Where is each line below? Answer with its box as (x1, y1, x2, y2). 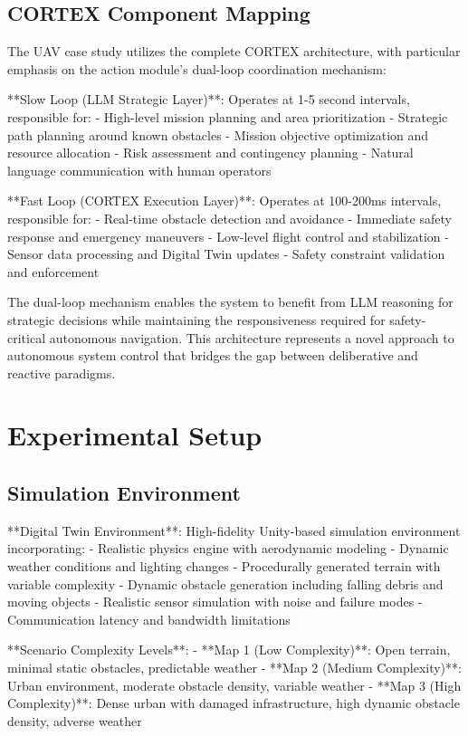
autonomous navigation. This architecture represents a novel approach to (49, 328, 454, 347)
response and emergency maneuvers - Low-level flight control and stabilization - (7, 226, 449, 245)
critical (7, 328, 46, 347)
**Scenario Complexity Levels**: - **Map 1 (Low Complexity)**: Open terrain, (7, 640, 451, 659)
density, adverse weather (7, 711, 142, 730)
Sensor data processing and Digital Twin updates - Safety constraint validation (7, 244, 445, 263)
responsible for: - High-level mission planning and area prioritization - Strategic (7, 107, 448, 126)
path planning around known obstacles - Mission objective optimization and (7, 125, 429, 144)
